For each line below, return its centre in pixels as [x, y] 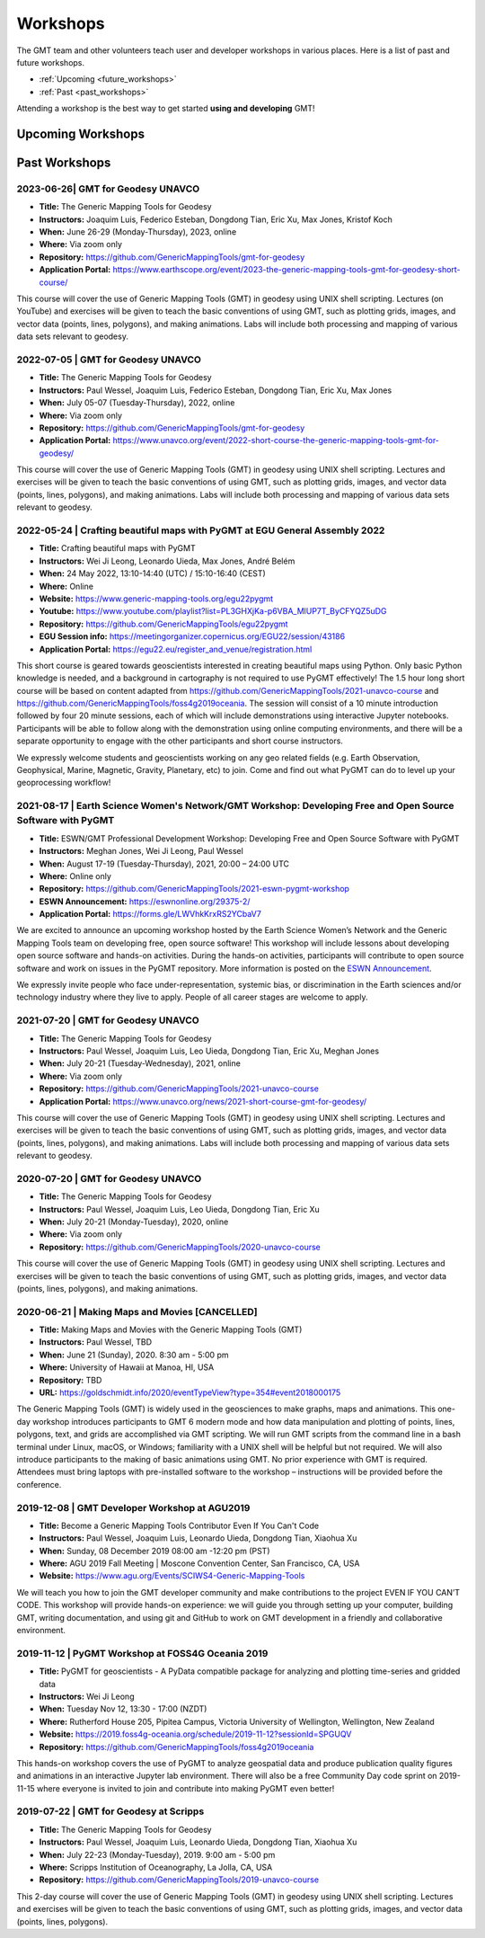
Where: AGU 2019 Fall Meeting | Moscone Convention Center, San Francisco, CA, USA [199, 1563]
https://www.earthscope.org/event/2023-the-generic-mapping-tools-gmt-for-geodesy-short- [287, 270]
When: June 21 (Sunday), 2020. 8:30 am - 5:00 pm [134, 1355]
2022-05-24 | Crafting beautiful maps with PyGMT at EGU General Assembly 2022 [201, 530]
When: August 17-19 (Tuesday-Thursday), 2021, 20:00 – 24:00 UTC [164, 864]
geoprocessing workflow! [64, 783]
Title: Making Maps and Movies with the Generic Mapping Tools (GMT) [171, 1329]
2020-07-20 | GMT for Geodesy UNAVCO [109, 1178]
